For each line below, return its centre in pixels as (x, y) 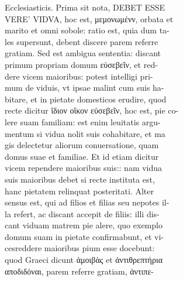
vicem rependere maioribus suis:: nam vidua (84, 168)
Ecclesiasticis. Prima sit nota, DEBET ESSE (85, 7)
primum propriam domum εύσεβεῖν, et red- (81, 64)
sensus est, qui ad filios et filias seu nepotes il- (87, 202)
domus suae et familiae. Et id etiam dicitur (82, 156)
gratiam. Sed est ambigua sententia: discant (83, 53)
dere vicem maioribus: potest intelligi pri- (79, 76)
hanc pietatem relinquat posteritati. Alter (79, 191)
